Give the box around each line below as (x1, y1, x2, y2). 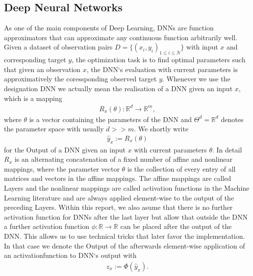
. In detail (212, 144, 242, 154)
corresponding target (4, 54, 66, 65)
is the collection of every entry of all (127, 163, 236, 174)
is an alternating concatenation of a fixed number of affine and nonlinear (14, 154, 233, 164)
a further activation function (4, 221, 89, 231)
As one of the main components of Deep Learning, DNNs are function (4, 23, 214, 33)
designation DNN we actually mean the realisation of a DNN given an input (4, 83, 233, 93)
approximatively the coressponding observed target (4, 74, 157, 84)
